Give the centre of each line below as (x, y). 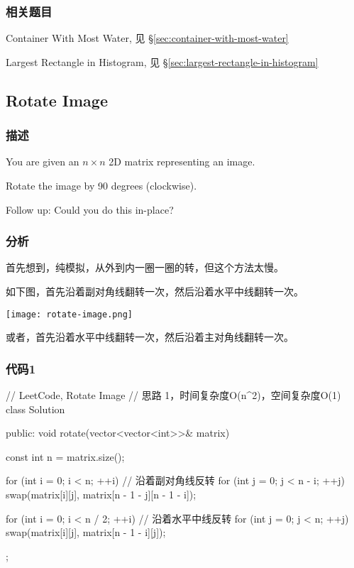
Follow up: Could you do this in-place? (90, 209)
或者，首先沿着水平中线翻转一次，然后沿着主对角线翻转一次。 (150, 337)
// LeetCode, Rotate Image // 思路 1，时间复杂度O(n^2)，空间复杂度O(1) (173, 395)
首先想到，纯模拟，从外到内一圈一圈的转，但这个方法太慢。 (145, 267)
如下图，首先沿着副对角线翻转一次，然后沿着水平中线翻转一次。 (155, 291)
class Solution (35, 409)
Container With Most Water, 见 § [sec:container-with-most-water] (147, 38)
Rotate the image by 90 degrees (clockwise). (101, 185)
